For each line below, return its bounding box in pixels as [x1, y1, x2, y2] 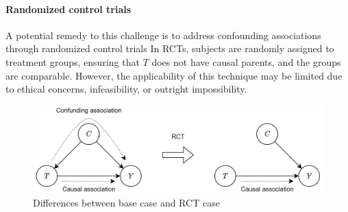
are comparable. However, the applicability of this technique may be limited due [5, 68, 343, 82]
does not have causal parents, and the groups [151, 54, 341, 69]
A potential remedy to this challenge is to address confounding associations [5, 27, 321, 42]
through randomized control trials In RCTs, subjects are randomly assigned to [5, 41, 334, 56]
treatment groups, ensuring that [5, 54, 140, 69]
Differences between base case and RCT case [33, 196, 220, 210]
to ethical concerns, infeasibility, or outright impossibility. [5, 82, 247, 96]
